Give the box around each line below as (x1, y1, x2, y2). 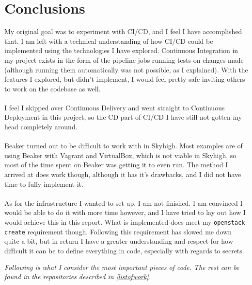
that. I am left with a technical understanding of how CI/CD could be (4, 36, 213, 46)
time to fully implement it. (4, 178, 83, 189)
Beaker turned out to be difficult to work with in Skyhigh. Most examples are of (4, 141, 243, 151)
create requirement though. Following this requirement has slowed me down (4, 226, 232, 236)
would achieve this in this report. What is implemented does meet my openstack (4, 217, 245, 227)
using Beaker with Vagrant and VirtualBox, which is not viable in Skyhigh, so (4, 150, 236, 160)
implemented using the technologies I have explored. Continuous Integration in (4, 45, 238, 55)
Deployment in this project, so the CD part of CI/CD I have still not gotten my (4, 112, 242, 122)
